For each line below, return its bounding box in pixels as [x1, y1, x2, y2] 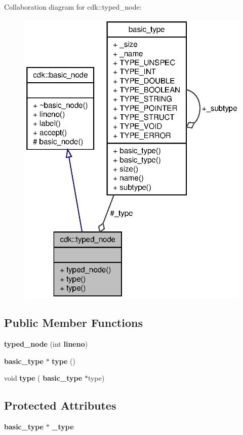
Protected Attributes [4, 397, 116, 413]
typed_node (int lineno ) [4, 339, 88, 349]
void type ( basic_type [4, 373, 83, 383]
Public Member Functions [4, 315, 143, 330]
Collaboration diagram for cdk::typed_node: [4, 2, 142, 12]
